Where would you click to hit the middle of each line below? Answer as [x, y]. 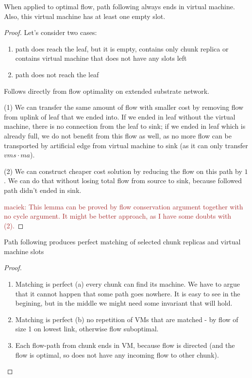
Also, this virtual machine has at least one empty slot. [85, 16]
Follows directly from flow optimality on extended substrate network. [107, 91]
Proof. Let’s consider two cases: [50, 32]
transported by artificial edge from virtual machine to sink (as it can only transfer [126, 145]
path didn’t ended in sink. [43, 190]
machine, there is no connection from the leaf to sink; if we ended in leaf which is [125, 126]
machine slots [24, 251]
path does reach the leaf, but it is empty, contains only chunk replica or [122, 48]
